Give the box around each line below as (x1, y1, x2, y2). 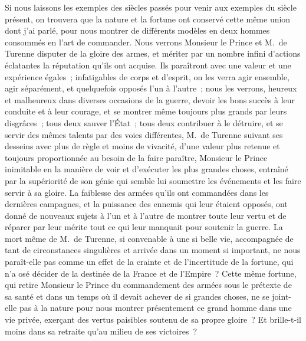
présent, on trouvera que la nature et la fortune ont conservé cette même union (5, 12, 291, 25)
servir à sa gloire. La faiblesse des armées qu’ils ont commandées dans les (5, 186, 269, 198)
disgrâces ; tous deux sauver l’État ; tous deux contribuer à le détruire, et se (5, 116, 283, 129)
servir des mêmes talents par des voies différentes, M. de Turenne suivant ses (5, 128, 283, 140)
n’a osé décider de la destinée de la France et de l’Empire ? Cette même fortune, (5, 267, 297, 279)
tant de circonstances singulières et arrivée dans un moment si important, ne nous (5, 244, 301, 256)
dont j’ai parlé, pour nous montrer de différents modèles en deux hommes (5, 24, 270, 37)
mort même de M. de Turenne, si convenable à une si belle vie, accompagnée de (5, 232, 294, 244)
